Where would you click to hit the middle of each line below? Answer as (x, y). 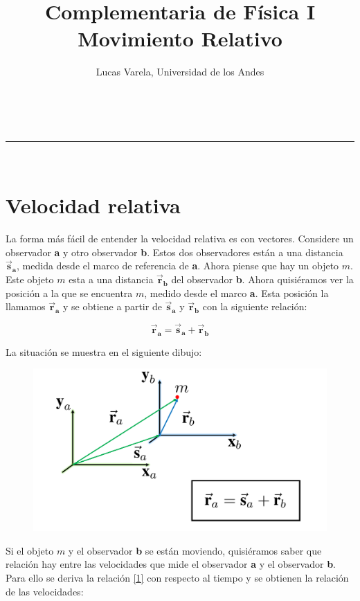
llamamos (26, 306)
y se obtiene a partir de (112, 306)
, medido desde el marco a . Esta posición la (236, 293)
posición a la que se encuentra (69, 293)
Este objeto (30, 279)
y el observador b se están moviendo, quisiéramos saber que (195, 550)
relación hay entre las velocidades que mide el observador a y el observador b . (171, 564)
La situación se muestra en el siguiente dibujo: (104, 351)
